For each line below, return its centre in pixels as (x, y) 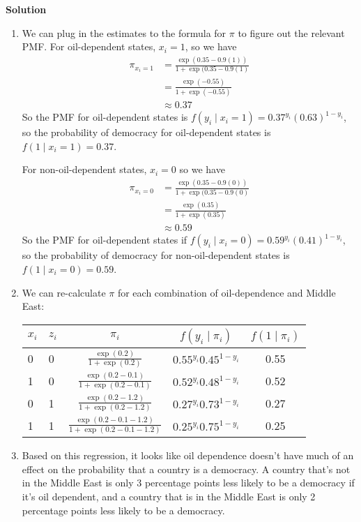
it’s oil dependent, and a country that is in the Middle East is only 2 (169, 497)
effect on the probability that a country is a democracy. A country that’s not (186, 469)
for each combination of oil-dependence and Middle (226, 292)
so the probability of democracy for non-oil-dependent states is (156, 255)
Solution (26, 9)
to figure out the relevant (291, 32)
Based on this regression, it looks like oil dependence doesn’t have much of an (188, 455)
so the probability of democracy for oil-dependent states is (146, 132)
